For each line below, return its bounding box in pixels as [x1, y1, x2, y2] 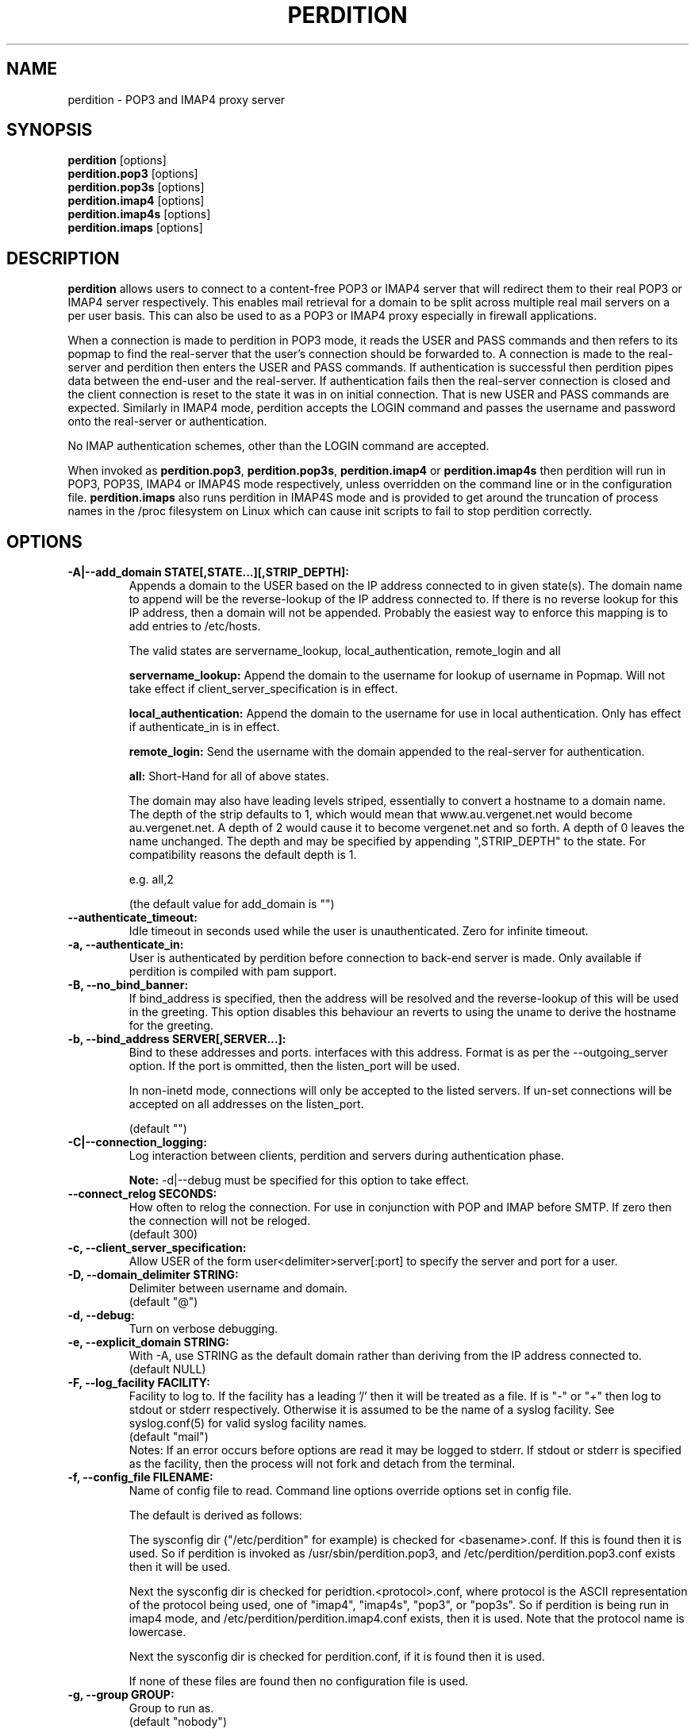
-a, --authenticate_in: [67, 938, 184, 952]
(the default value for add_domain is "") [129, 897, 335, 911]
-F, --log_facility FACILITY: [67, 1376, 210, 1390]
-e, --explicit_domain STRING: [67, 1335, 229, 1350]
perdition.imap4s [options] [67, 207, 211, 221]
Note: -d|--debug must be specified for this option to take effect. [129, 1173, 470, 1188]
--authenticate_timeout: [67, 911, 198, 925]
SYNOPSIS [6, 120, 93, 141]
